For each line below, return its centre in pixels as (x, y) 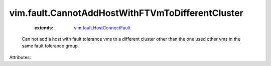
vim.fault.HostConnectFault (102, 28)
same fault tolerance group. (50, 46)
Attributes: (20, 57)
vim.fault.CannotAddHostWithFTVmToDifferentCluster (126, 13)
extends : (44, 28)
